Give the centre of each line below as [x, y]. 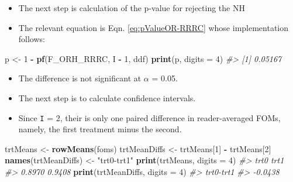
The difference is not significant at [80, 78]
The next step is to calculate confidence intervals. [107, 97]
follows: [32, 39]
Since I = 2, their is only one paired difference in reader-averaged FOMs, [149, 117]
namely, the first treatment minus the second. [100, 129]
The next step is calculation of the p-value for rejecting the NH [132, 8]
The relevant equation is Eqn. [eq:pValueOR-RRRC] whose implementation [154, 27]
